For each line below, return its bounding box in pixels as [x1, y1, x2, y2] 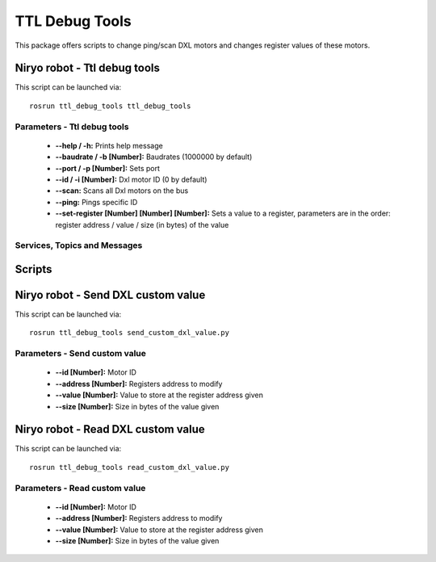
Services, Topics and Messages [15, 240, 143, 251]
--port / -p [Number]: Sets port [55, 163, 161, 173]
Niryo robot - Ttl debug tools [15, 61, 161, 75]
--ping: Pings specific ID [55, 197, 138, 207]
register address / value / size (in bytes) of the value [55, 220, 229, 229]
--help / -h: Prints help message [55, 140, 163, 150]
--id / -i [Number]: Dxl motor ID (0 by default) [55, 174, 208, 184]
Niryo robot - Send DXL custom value [15, 287, 206, 302]
